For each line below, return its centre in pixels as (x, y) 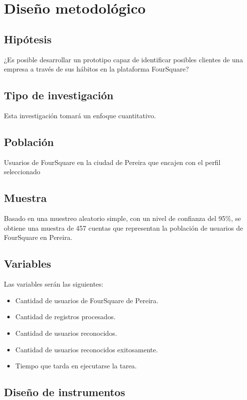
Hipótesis (28, 39)
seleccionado (22, 172)
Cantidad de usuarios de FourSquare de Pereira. (87, 300)
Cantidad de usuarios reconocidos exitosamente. (87, 349)
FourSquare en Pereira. (38, 237)
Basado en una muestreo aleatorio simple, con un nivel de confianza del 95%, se (123, 218)
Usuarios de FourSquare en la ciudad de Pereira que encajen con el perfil (112, 162)
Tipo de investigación (59, 95)
